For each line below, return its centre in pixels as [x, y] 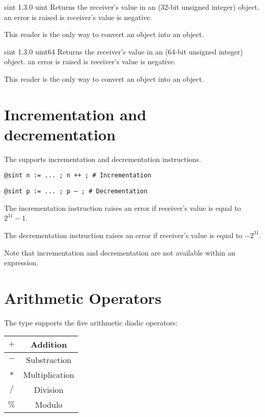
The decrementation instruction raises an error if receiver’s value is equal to [123, 235]
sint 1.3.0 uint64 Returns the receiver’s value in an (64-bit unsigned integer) [124, 51]
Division [49, 390]
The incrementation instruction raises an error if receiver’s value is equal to [123, 207]
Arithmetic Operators [83, 297]
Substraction [49, 360]
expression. [21, 262]
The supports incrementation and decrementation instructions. [103, 159]
